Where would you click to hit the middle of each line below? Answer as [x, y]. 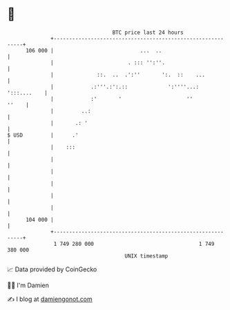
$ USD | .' [43, 135]
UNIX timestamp [146, 256]
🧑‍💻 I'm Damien [28, 285]
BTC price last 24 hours [148, 32]
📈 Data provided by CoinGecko [52, 269]
